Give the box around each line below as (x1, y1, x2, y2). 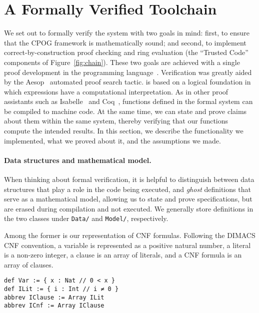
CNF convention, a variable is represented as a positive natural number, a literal (4, 239, 251, 250)
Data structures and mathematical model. (4, 154, 151, 165)
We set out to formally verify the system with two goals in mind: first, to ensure (4, 27, 249, 38)
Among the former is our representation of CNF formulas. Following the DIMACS (4, 230, 255, 240)
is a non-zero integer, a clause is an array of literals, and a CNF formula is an (4, 249, 242, 260)
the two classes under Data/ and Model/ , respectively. (4, 213, 168, 223)
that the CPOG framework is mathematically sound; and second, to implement (4, 37, 246, 47)
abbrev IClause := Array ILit (4, 293, 104, 301)
